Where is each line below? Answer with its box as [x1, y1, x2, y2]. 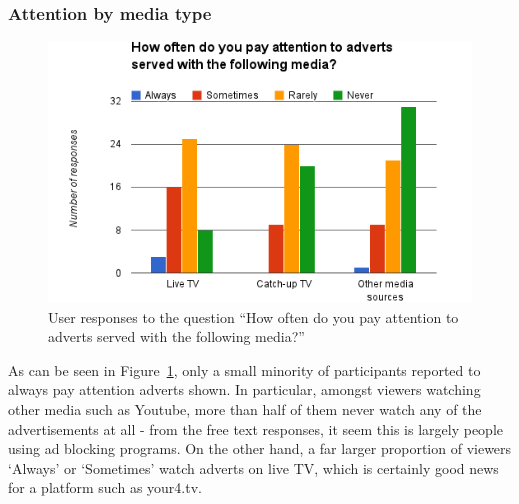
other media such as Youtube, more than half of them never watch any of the [8, 398, 482, 419]
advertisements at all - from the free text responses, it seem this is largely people [8, 418, 504, 439]
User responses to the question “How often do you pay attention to [48, 306, 459, 327]
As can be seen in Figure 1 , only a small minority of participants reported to [8, 359, 481, 380]
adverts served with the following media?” [48, 326, 305, 347]
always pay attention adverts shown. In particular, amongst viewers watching [8, 379, 481, 400]
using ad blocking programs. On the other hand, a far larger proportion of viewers [8, 438, 512, 459]
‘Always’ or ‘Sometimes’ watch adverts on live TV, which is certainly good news [8, 457, 499, 478]
